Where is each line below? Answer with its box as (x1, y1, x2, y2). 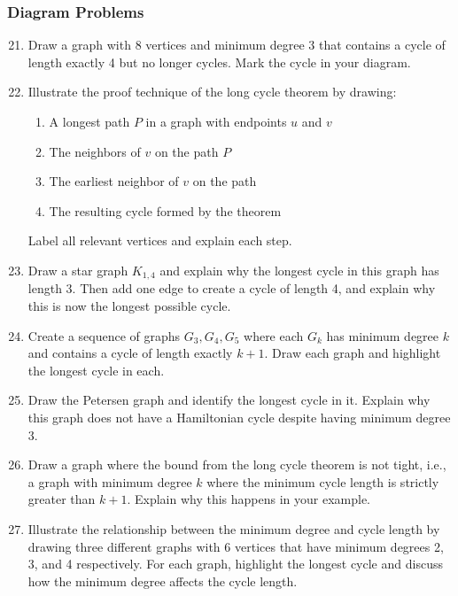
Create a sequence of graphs (27, 326, 181, 344)
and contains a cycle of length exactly (27, 344, 233, 362)
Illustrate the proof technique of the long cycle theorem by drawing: (27, 82, 397, 101)
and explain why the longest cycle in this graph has (159, 260, 439, 279)
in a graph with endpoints (145, 112, 287, 130)
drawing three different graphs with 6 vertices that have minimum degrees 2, (27, 537, 444, 555)
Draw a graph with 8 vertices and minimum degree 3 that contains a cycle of (27, 35, 446, 54)
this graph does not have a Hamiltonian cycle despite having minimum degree (27, 407, 451, 426)
